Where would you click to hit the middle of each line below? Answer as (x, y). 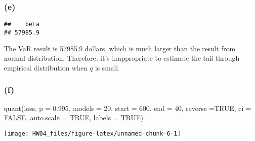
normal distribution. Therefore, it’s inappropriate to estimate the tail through (122, 58)
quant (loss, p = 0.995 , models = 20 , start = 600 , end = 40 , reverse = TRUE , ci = (127, 108)
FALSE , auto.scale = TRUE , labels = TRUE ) (74, 118)
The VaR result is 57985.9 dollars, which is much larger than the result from (120, 48)
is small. (107, 67)
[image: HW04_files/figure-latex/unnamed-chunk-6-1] (92, 133)
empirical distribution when (46, 67)
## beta (22, 24)
